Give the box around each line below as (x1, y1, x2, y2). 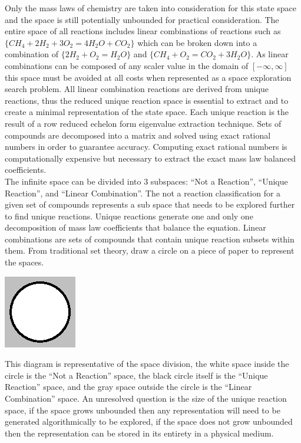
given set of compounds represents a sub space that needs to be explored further (5, 198, 295, 211)
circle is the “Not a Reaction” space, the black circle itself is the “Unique (5, 369, 268, 381)
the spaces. (5, 256, 44, 268)
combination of (5, 48, 59, 60)
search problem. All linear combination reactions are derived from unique (5, 83, 269, 95)
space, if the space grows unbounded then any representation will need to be (5, 403, 280, 416)
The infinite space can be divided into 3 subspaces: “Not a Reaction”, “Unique (5, 175, 288, 187)
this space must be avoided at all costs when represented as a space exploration (5, 71, 292, 83)
